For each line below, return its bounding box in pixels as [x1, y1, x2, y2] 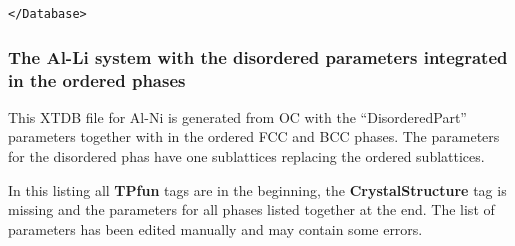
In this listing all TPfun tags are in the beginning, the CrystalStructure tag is [8, 179, 507, 200]
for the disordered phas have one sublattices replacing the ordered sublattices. [8, 145, 485, 166]
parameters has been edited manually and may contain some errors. [8, 218, 423, 239]
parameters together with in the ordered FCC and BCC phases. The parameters [8, 126, 500, 147]
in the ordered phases [8, 67, 186, 92]
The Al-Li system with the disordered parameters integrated [8, 44, 508, 69]
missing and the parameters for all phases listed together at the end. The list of [8, 199, 495, 220]
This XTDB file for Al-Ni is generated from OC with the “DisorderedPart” [8, 106, 467, 127]
